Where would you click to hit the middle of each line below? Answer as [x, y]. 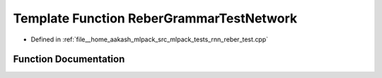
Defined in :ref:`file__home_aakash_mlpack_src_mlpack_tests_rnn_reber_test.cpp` [150, 39]
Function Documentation [69, 59]
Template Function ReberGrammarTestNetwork [155, 18]
